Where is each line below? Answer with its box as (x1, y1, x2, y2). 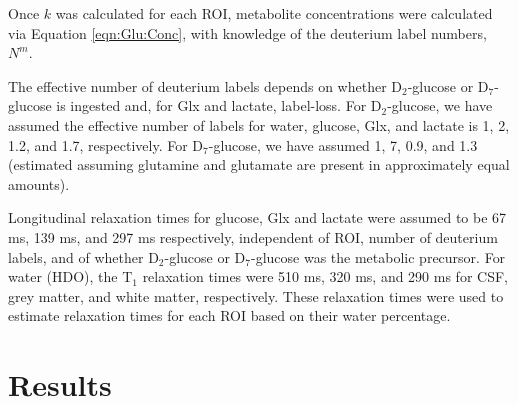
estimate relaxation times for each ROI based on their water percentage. (8, 305, 451, 326)
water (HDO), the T (8, 266, 133, 287)
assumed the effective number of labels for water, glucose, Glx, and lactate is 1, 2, (8, 114, 510, 135)
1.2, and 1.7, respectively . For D (8, 134, 204, 155)
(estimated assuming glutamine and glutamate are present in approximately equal (8, 154, 510, 175)
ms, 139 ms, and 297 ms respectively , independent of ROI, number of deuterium (8, 226, 498, 247)
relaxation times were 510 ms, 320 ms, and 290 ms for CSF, (142, 266, 508, 287)
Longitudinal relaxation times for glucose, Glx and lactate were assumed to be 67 (8, 207, 507, 228)
